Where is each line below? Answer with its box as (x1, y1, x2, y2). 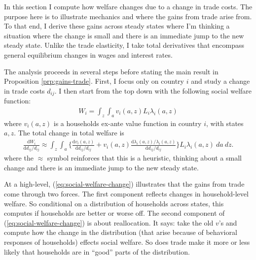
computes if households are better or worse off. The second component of (4, 208, 225, 218)
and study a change (191, 76, 250, 86)
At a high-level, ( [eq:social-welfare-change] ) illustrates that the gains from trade (4, 179, 245, 189)
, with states (206, 118, 244, 128)
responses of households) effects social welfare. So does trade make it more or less (4, 236, 250, 247)
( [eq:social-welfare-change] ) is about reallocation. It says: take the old (4, 217, 214, 227)
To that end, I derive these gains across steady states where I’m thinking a (4, 21, 230, 31)
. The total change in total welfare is (14, 128, 124, 138)
